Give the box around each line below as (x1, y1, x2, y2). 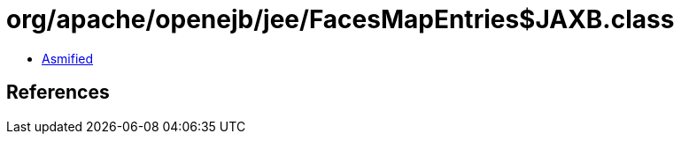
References (6, 81, 110, 104)
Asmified (42, 50, 94, 66)
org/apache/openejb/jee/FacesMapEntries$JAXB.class (6, 4, 675, 34)
